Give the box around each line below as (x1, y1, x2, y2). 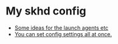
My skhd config (5, 4, 86, 18)
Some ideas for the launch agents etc (14, 24, 109, 31)
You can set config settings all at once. (14, 30, 112, 37)
